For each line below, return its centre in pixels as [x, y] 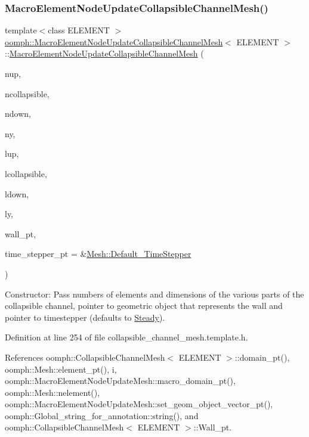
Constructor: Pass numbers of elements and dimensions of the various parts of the [154, 294]
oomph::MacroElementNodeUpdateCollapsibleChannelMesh [114, 41]
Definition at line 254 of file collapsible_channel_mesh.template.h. [126, 337]
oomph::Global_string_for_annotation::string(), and [102, 415]
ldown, [17, 193]
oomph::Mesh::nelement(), [52, 392]
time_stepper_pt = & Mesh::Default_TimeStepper [98, 254]
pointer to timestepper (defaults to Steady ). [85, 317]
